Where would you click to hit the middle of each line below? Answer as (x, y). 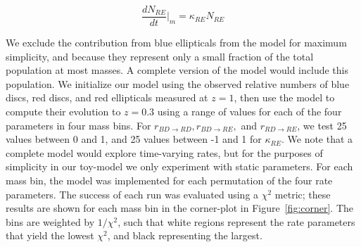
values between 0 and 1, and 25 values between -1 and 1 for (134, 139)
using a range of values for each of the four (249, 112)
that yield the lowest (50, 235)
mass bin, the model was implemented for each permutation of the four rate (169, 180)
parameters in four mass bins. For (78, 125)
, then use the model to (284, 97)
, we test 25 (322, 125)
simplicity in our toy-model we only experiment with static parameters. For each (179, 166)
